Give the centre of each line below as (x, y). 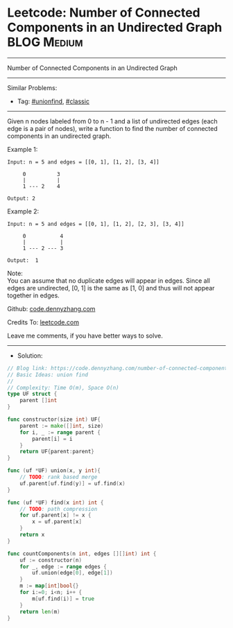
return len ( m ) (40, 611)
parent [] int (38, 401)
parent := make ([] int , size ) (62, 426)
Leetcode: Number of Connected (104, 13)
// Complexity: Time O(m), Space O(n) (63, 387)
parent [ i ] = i (52, 439)
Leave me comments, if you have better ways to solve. (85, 335)
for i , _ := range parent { (60, 432)
